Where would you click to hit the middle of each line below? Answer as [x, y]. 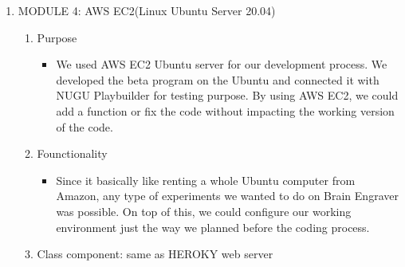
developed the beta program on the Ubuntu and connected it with [218, 79]
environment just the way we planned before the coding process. [213, 227]
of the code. [85, 126]
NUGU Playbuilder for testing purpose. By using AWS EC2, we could [227, 95]
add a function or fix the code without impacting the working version [225, 110]
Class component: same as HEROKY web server [155, 254]
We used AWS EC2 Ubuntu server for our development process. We [222, 64]
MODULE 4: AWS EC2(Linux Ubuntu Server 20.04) [147, 10]
